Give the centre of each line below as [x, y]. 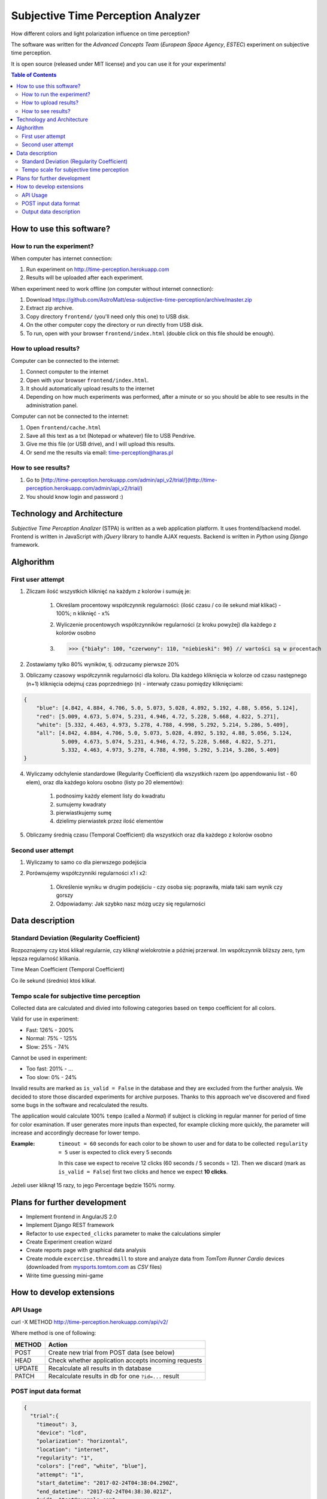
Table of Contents [34, 75]
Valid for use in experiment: [45, 1019]
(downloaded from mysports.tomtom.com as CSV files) [94, 1267]
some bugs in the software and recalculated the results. [80, 1105]
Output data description [51, 212]
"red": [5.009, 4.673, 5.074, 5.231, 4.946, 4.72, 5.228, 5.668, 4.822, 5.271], [158, 716]
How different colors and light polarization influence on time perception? [100, 34]
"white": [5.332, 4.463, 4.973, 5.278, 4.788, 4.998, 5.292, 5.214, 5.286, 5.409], [163, 725]
